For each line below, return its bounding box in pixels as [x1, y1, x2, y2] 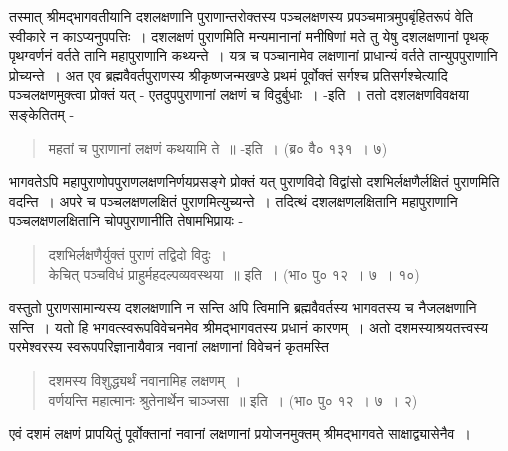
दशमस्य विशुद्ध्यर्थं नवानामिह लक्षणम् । [48, 369, 242, 390]
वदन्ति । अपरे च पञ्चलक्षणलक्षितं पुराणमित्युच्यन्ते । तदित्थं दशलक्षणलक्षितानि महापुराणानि [9, 190, 458, 211]
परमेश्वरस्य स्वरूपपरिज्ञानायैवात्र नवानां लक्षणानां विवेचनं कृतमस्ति [9, 336, 329, 357]
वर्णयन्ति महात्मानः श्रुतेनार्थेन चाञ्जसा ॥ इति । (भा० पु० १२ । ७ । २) [48, 389, 418, 410]
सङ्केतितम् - [9, 103, 75, 124]
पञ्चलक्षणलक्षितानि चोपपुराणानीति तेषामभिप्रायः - [9, 210, 244, 231]
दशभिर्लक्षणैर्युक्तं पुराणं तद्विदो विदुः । [48, 243, 228, 264]
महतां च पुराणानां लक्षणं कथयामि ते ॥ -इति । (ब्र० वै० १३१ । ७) [48, 137, 388, 158]
